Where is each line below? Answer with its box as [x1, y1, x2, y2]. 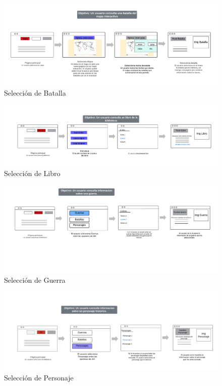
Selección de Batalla [4, 87, 66, 98]
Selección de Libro [4, 167, 61, 178]
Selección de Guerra [4, 274, 66, 285]
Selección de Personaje [4, 372, 74, 382]
